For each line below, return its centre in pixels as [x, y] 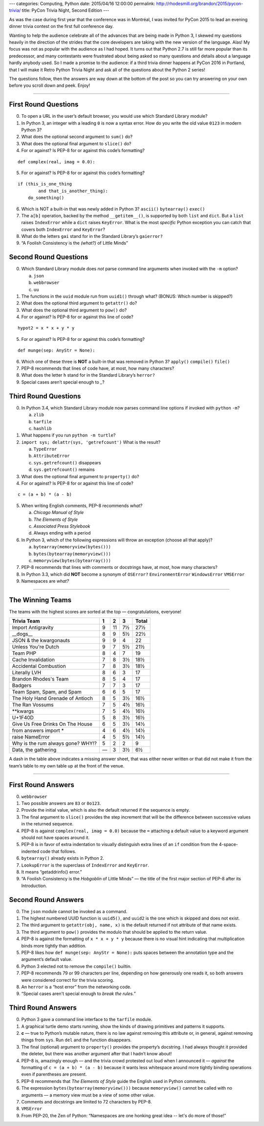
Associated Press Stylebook [62, 526]
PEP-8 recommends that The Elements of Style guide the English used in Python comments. [114, 1081]
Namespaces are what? [45, 581]
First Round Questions [44, 105]
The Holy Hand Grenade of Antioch [52, 698]
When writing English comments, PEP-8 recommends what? [82, 506]
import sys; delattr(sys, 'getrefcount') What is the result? [91, 442]
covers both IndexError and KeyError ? [63, 229]
